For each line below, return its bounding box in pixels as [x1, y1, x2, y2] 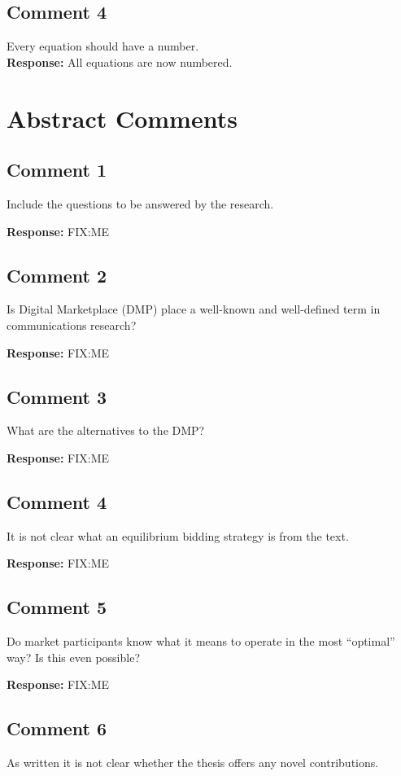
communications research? [7, 316, 137, 333]
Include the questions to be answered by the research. [7, 195, 274, 212]
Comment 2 [7, 262, 107, 287]
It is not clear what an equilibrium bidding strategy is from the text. [7, 527, 349, 544]
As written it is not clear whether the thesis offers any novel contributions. [7, 754, 379, 771]
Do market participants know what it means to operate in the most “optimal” [7, 633, 395, 650]
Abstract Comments [7, 101, 238, 134]
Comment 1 [7, 157, 107, 182]
